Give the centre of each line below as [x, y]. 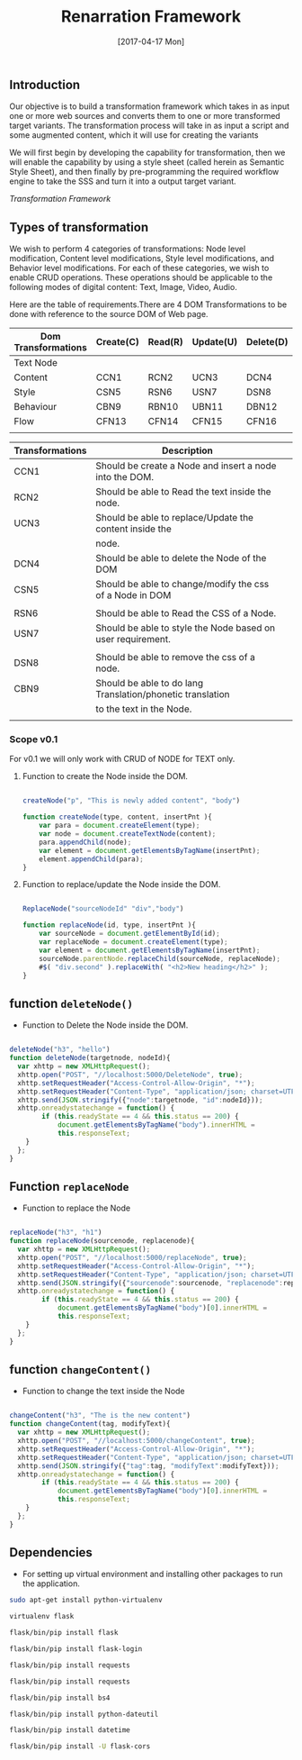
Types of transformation [79, 227]
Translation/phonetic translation [163, 694]
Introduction [45, 84]
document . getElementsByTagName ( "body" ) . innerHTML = [156, 1125]
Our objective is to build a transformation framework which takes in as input [150, 106]
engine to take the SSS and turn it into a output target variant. [123, 181]
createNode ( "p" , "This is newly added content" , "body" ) [131, 801]
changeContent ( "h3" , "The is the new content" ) [100, 1416]
